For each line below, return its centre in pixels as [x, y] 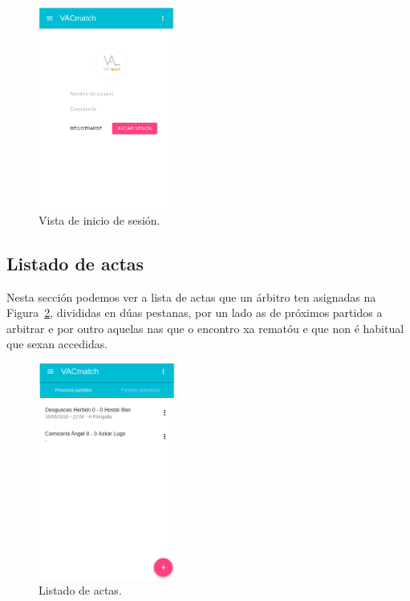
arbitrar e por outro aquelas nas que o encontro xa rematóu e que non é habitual [205, 328]
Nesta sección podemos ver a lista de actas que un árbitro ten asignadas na [191, 296]
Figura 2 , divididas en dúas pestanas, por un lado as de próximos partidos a [195, 313]
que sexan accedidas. [57, 344]
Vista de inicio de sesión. [99, 219]
